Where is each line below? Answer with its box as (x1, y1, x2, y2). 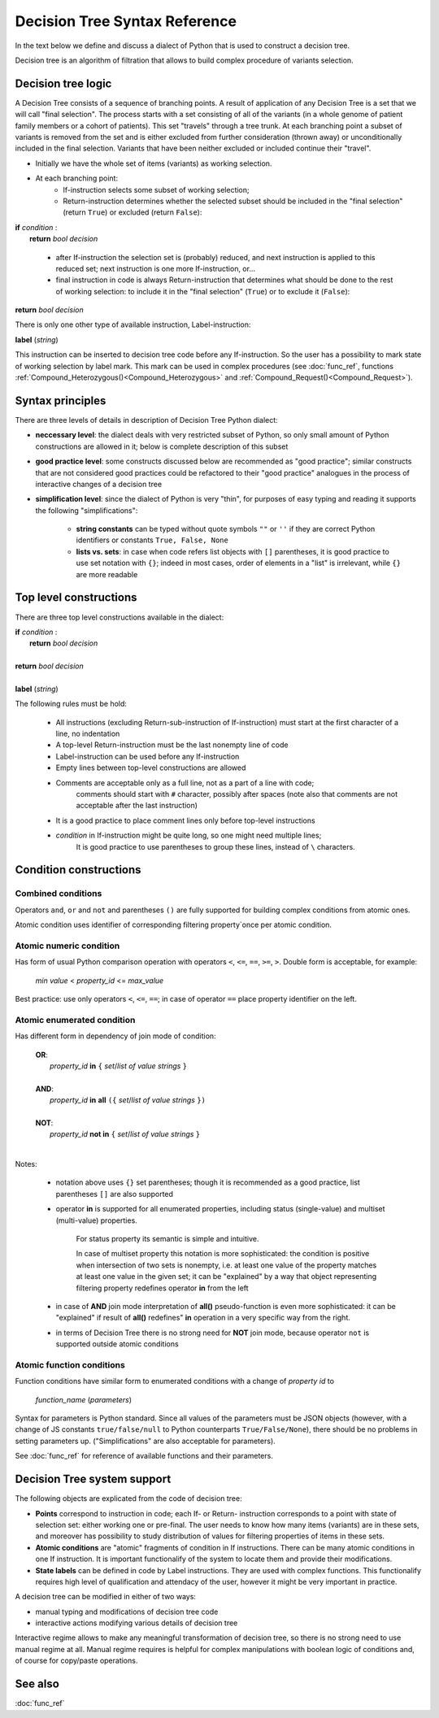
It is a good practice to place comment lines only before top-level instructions (55, 816, 316, 825)
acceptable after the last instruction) (76, 801, 198, 811)
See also (15, 1677, 60, 1691)
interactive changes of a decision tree (35, 479, 163, 489)
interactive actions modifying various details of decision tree (35, 1618, 238, 1628)
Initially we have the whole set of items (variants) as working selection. (35, 159, 272, 168)
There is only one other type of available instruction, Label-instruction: (15, 320, 251, 329)
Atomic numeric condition (15, 940, 120, 951)
